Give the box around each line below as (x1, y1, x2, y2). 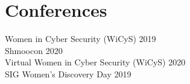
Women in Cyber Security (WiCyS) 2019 (5, 32, 156, 45)
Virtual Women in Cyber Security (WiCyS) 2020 (5, 56, 186, 68)
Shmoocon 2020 (5, 44, 63, 56)
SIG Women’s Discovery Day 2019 (5, 67, 131, 80)
